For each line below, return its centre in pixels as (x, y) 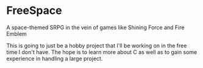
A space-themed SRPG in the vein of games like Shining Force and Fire (95, 27)
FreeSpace (34, 11)
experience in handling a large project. (55, 58)
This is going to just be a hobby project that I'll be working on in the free (97, 46)
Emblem (17, 33)
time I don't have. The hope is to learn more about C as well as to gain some (102, 52)
